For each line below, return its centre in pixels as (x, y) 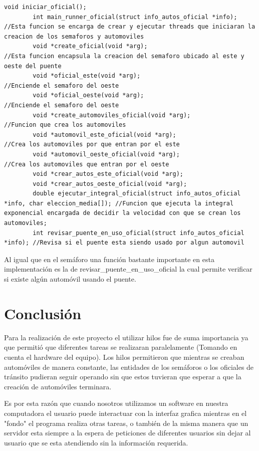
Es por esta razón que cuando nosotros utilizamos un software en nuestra (116, 403)
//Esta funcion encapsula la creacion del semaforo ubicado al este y (124, 56)
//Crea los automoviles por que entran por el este (92, 145)
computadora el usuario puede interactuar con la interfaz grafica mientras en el (125, 413)
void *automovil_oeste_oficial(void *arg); (106, 154)
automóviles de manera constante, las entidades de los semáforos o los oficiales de (129, 367)
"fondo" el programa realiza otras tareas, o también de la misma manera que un (126, 423)
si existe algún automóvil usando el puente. (70, 279)
